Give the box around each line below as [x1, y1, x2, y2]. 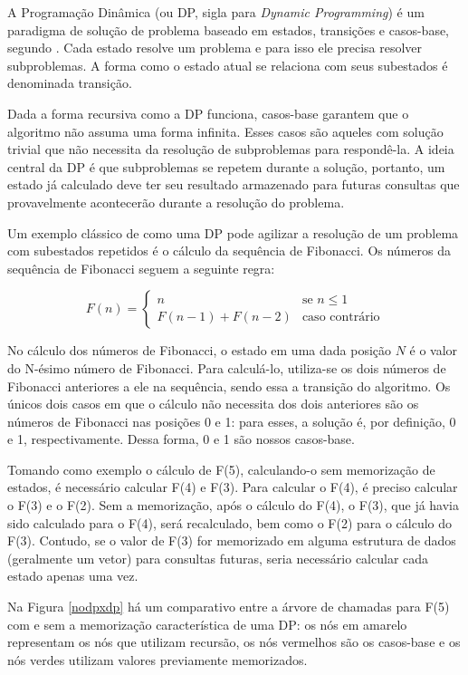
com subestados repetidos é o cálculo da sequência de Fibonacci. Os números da [7, 241, 451, 260]
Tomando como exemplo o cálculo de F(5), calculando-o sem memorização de [7, 459, 435, 478]
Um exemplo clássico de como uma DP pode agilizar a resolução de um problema [7, 223, 459, 242]
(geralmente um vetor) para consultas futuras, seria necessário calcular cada [7, 548, 429, 567]
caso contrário [301, 311, 380, 324]
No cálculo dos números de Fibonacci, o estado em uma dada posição [7, 341, 392, 360]
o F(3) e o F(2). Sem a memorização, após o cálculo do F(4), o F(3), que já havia [7, 496, 460, 515]
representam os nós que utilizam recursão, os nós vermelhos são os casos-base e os [7, 632, 461, 651]
